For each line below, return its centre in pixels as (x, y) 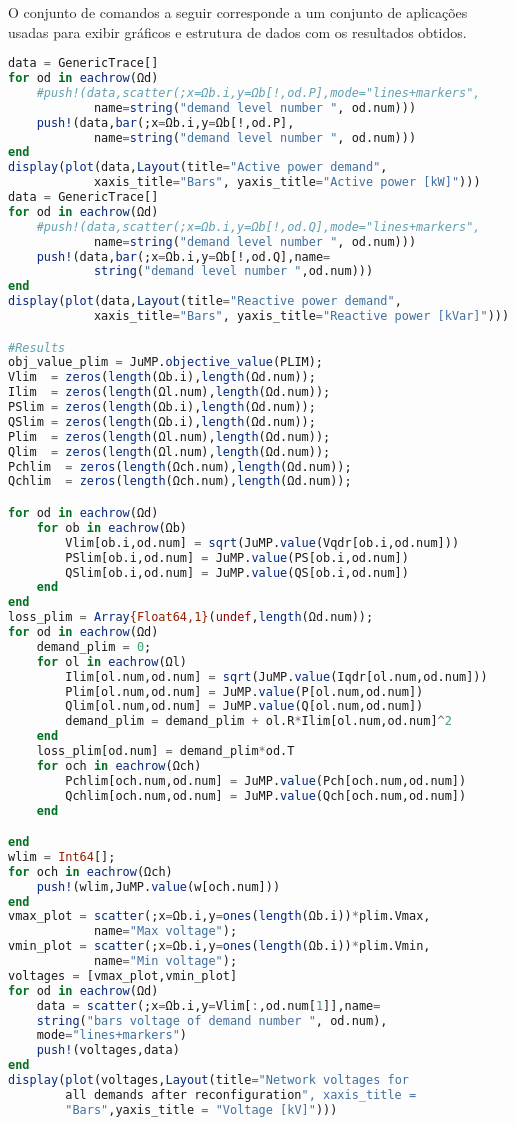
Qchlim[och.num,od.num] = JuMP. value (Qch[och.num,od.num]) (266, 795)
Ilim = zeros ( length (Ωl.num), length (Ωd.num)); (169, 392)
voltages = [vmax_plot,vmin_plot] (123, 975)
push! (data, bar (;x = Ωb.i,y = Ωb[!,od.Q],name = (183, 256)
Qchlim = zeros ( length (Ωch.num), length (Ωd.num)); (180, 481)
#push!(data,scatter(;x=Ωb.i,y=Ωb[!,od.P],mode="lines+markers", (258, 92)
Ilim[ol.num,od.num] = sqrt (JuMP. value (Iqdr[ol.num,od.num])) (276, 676)
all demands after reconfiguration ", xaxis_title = (241, 1094)
